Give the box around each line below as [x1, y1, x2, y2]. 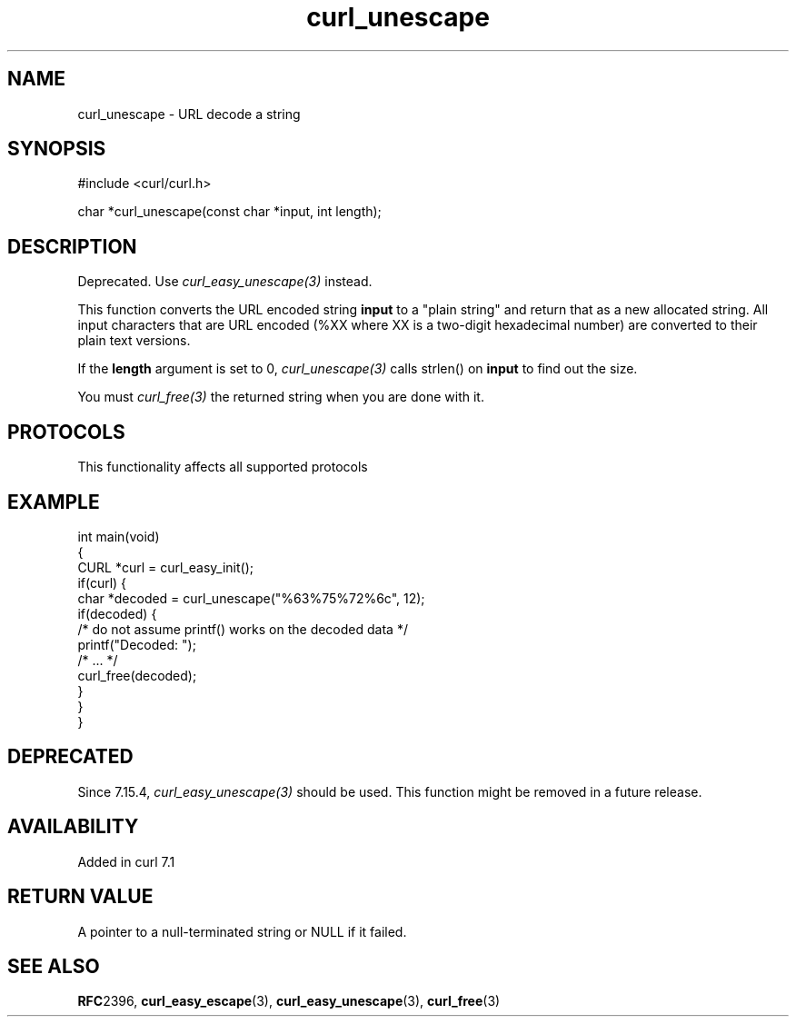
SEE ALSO [7, 954, 100, 978]
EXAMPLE [7, 490, 100, 513]
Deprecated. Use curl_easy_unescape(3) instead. [77, 273, 373, 290]
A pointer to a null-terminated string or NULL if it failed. [77, 923, 407, 939]
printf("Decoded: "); [77, 636, 196, 652]
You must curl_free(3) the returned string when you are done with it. [77, 389, 484, 405]
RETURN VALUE [7, 885, 154, 909]
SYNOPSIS [7, 137, 106, 161]
